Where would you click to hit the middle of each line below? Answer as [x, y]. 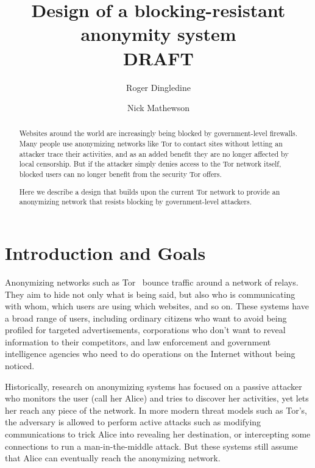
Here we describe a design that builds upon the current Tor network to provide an [150, 191]
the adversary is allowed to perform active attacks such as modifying [133, 422]
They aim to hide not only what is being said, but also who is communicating [150, 294]
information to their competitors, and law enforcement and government [138, 341]
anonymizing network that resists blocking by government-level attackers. [135, 202]
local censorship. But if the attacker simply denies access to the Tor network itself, [150, 164]
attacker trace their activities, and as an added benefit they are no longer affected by [154, 153]
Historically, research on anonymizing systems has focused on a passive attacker [154, 386]
